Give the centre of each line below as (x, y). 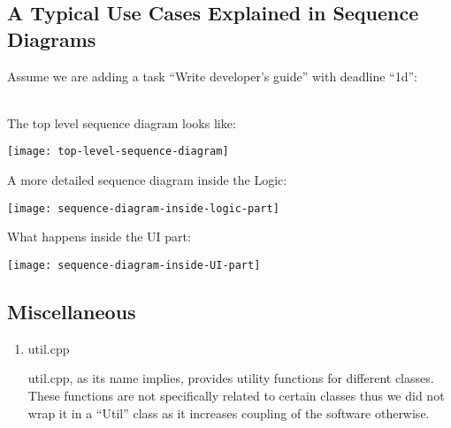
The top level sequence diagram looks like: (122, 122)
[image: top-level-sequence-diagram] (118, 152)
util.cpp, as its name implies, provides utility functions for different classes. (231, 378)
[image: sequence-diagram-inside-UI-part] (134, 265)
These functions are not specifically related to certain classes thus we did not (236, 395)
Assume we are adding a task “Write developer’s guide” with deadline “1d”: (212, 76)
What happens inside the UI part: (99, 237)
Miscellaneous (72, 311)
